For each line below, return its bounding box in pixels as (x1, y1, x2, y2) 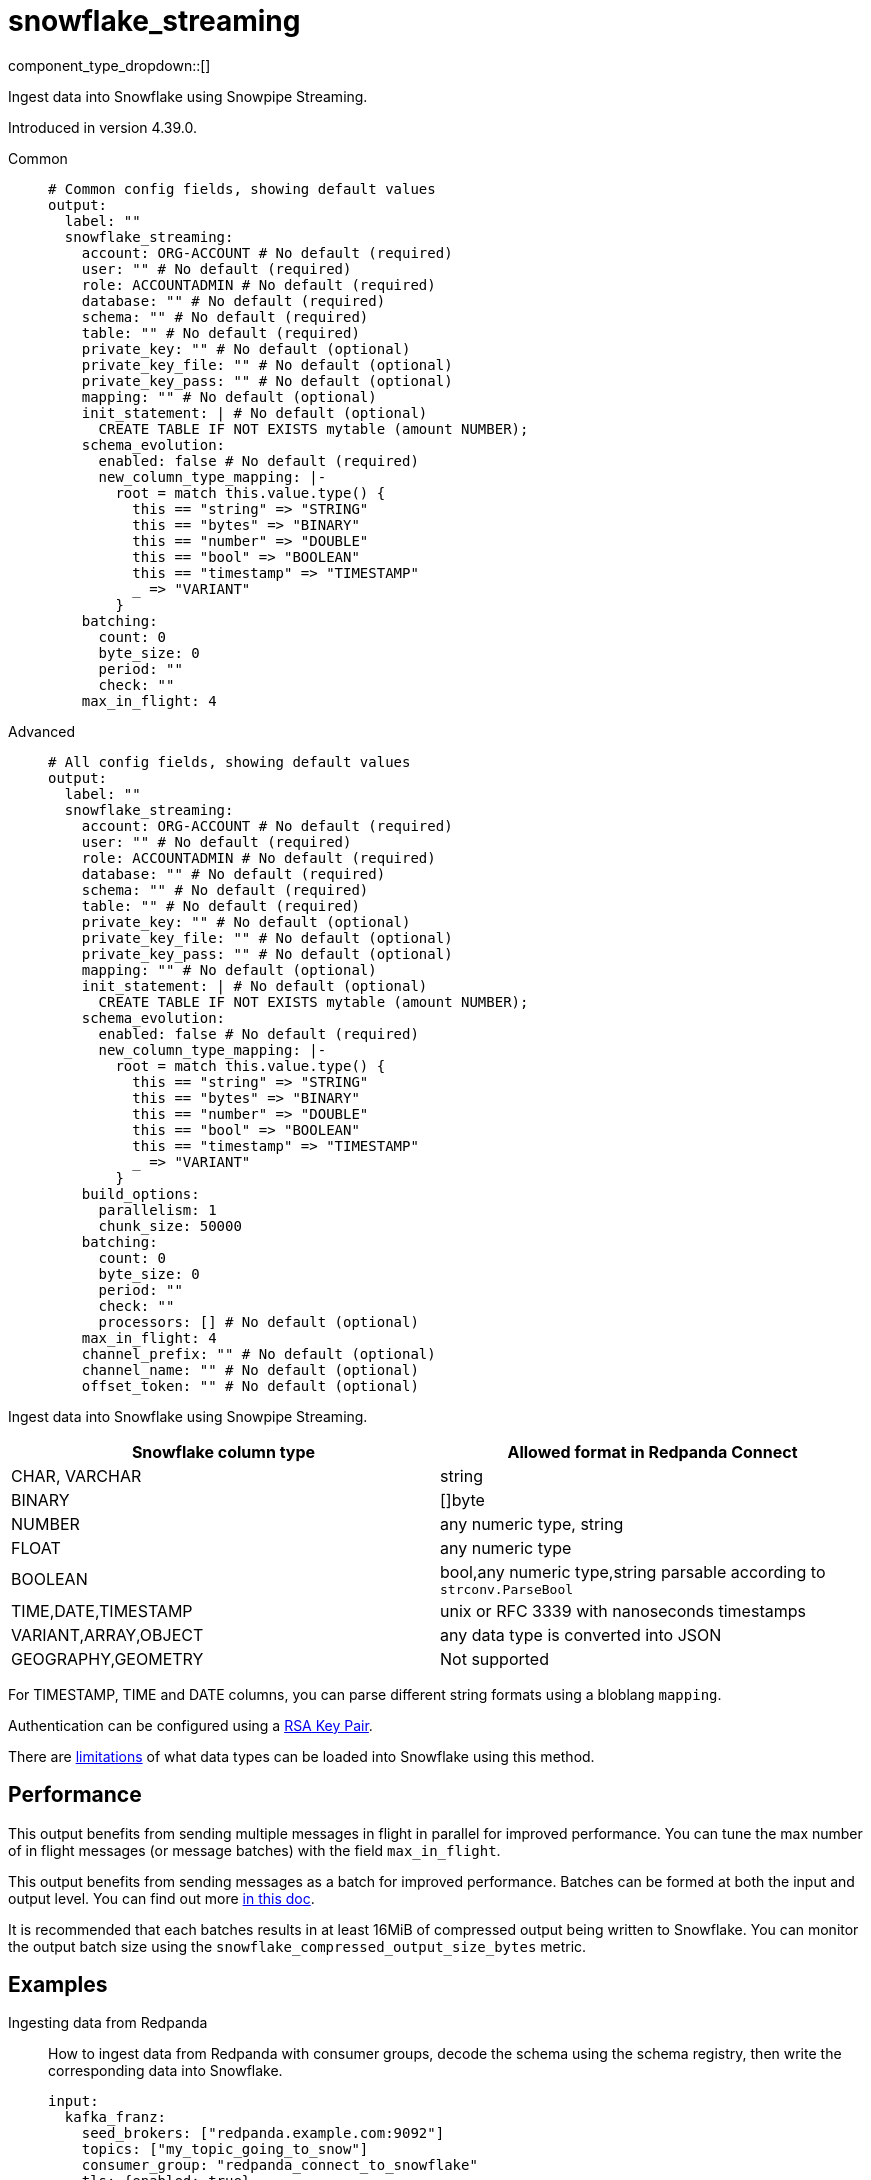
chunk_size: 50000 (98, 1217, 242, 1234)
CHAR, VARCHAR (11, 1465, 142, 1486)
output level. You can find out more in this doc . (8, 1889, 315, 1907)
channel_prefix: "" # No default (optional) (81, 1345, 436, 1362)
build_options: (81, 1185, 200, 1202)
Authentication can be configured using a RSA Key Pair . (8, 1716, 373, 1734)
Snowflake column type (131, 1441, 316, 1462)
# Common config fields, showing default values (48, 180, 436, 197)
